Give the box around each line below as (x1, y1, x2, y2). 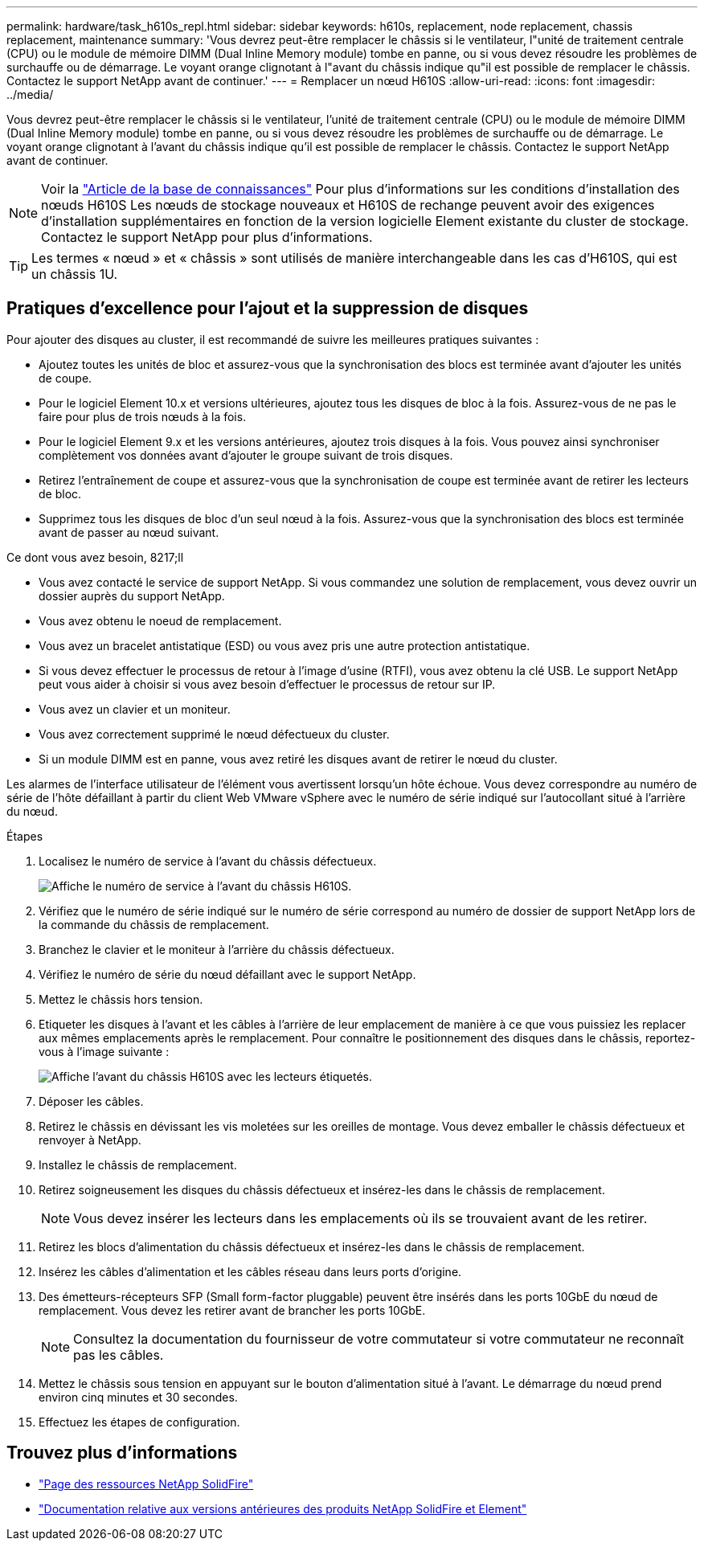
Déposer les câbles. (39, 1094, 144, 1108)
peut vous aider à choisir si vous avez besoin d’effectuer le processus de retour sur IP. (39, 677, 496, 691)
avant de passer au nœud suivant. (39, 525, 219, 539)
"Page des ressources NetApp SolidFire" (39, 1476, 254, 1491)
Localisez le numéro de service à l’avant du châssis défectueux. (39, 853, 377, 868)
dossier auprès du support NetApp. (39, 588, 225, 603)
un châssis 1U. (31, 266, 118, 282)
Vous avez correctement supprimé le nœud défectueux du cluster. (39, 726, 390, 741)
